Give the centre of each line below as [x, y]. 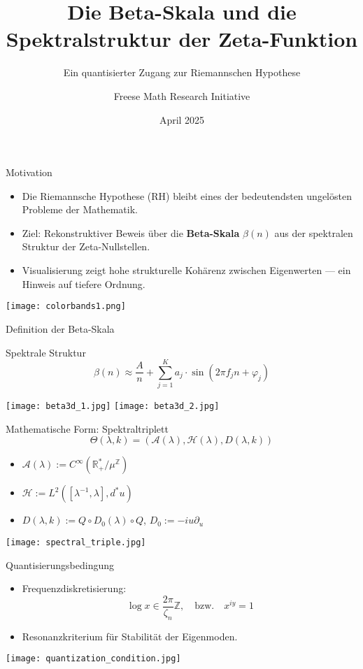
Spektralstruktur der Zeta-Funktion [182, 39]
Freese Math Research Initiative [182, 95]
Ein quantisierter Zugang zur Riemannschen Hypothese [182, 72]
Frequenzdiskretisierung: [74, 588]
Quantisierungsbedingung [60, 564]
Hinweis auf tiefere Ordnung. [84, 283]
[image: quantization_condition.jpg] [93, 659]
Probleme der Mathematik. [80, 209]
